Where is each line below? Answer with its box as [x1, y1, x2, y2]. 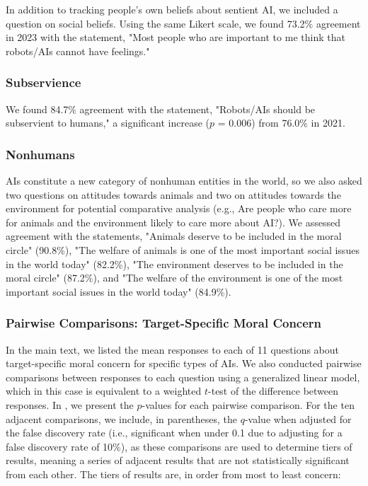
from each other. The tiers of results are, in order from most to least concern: [6, 466, 341, 481]
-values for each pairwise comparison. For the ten [142, 397, 355, 412]
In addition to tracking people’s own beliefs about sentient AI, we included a [6, 2, 338, 16]
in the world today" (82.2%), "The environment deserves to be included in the [6, 256, 343, 271]
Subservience [6, 74, 81, 91]
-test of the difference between [208, 383, 339, 398]
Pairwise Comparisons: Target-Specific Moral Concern [6, 314, 322, 332]
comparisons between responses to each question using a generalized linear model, [6, 369, 360, 384]
